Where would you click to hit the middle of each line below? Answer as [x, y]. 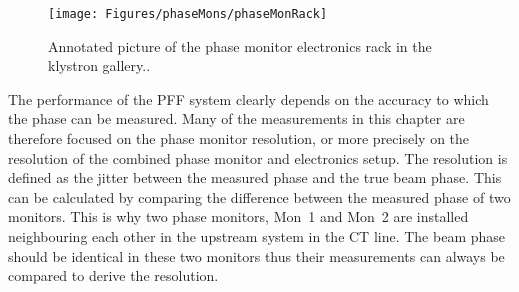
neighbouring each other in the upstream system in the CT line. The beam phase [257, 236]
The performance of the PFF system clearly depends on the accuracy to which [248, 98]
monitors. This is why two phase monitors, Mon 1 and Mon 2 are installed [238, 216]
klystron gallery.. [99, 65]
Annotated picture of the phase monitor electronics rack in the [240, 45]
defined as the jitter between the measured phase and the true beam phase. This [255, 177]
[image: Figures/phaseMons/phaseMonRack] [188, 14]
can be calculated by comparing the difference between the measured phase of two [259, 196]
